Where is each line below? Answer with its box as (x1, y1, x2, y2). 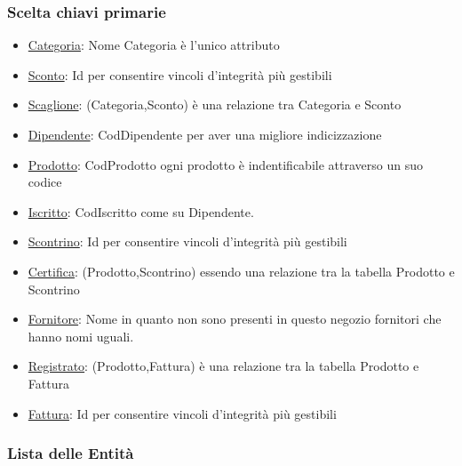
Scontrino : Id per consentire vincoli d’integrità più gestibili (28, 232, 347, 251)
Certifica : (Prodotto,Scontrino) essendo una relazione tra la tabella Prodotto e (28, 261, 455, 280)
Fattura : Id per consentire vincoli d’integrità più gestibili (28, 404, 337, 422)
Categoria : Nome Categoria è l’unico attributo (28, 36, 280, 54)
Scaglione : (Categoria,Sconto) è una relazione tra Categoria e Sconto (28, 95, 402, 114)
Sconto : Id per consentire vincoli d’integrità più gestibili (28, 65, 332, 84)
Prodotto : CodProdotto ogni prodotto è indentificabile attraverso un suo (28, 155, 423, 173)
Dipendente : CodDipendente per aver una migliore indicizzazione (28, 125, 382, 143)
